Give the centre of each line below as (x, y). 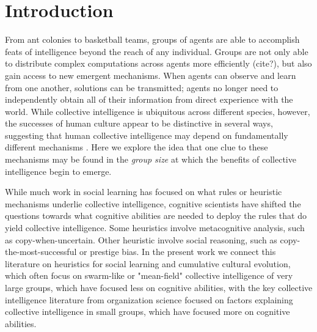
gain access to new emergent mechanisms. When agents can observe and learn (151, 75)
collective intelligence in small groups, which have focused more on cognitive (148, 312)
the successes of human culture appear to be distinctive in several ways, (139, 123)
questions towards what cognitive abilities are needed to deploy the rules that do (156, 216)
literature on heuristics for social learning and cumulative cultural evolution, (148, 263)
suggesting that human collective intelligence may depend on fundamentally (147, 135)
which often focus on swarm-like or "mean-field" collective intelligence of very (149, 275)
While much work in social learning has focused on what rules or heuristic (144, 192)
